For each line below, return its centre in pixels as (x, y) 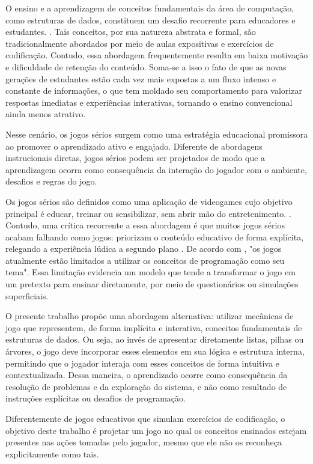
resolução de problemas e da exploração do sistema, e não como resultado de (146, 386)
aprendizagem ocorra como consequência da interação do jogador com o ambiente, (156, 169)
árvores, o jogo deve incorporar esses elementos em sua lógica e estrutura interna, (155, 351)
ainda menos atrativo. (46, 114)
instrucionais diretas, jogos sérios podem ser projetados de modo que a (135, 158)
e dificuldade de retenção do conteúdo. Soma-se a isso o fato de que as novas (146, 66)
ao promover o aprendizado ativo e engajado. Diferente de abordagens (134, 146)
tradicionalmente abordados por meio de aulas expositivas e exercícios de (140, 43)
